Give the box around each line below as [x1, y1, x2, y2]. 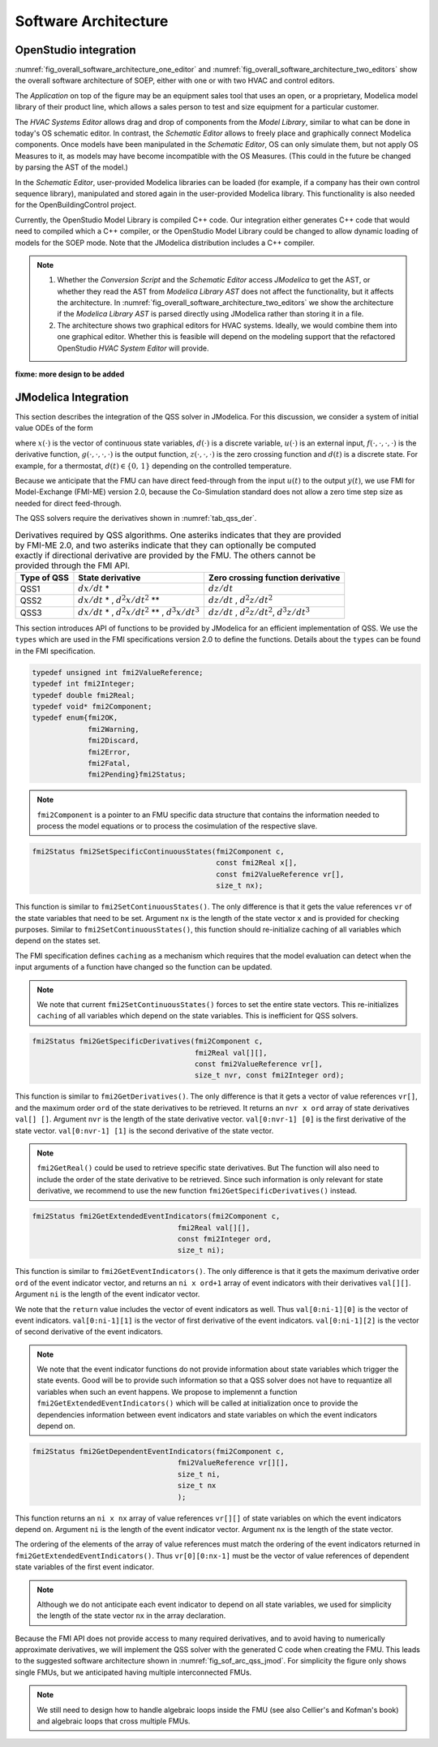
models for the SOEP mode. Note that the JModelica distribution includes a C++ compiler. [15, 238, 316, 247]
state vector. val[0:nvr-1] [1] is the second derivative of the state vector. [15, 1125, 274, 1135]
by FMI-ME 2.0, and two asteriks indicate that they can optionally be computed [15, 540, 316, 551]
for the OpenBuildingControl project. [15, 200, 137, 210]
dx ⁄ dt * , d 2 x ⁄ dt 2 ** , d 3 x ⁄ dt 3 [78, 605, 200, 617]
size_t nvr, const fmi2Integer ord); [194, 1071, 345, 1080]
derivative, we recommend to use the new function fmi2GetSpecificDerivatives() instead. [36, 1185, 357, 1196]
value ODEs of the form [15, 423, 93, 433]
